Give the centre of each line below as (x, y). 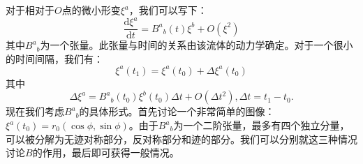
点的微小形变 (91, 10)
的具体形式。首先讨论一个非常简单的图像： (177, 111)
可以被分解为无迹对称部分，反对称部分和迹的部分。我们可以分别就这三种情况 (181, 139)
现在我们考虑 (35, 111)
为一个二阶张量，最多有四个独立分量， (261, 125)
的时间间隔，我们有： (54, 58)
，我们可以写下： (168, 10)
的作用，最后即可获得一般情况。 (106, 152)
